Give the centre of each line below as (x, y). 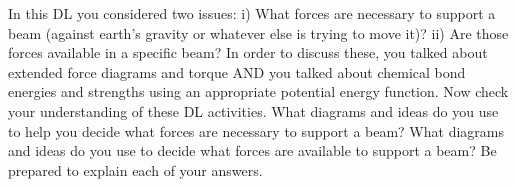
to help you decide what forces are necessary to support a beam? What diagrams (256, 130)
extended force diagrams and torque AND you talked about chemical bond (237, 71)
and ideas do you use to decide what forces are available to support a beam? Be (252, 150)
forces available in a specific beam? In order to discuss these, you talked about (248, 52)
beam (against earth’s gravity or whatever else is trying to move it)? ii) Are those (258, 32)
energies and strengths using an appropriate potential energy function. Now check (258, 91)
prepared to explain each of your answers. (135, 169)
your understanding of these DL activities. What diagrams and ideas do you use (253, 110)
